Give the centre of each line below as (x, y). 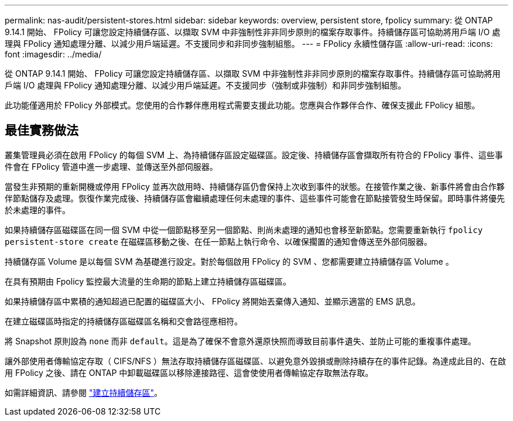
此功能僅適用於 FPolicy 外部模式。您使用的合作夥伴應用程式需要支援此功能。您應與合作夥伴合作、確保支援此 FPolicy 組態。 (242, 105)
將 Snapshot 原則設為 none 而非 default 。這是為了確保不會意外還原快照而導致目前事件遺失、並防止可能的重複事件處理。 (240, 341)
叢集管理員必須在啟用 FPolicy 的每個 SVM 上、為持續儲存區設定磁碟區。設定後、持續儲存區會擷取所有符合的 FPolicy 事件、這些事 (254, 155)
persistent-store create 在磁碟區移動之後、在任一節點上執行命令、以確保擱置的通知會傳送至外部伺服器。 (218, 241)
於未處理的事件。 (37, 210)
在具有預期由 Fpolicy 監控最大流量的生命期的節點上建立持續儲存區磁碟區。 (148, 281)
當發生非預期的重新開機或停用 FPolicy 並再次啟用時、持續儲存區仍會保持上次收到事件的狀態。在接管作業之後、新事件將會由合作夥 (255, 186)
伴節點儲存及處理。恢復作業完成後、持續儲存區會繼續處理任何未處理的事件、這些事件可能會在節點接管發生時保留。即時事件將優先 (255, 198)
